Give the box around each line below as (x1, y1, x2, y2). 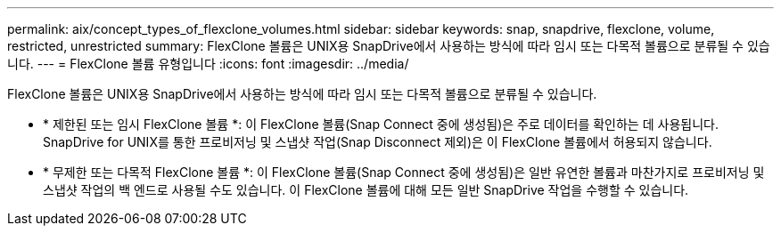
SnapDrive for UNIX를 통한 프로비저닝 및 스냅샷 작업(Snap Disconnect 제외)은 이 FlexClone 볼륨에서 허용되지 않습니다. (43, 134, 712, 149)
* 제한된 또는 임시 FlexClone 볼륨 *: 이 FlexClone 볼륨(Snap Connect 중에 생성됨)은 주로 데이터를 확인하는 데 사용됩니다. (43, 116, 719, 132)
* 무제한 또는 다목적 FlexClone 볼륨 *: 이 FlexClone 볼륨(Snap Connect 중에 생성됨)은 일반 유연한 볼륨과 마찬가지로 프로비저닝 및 (43, 165, 765, 180)
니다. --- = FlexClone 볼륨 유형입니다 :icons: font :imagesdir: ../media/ (7, 56, 409, 71)
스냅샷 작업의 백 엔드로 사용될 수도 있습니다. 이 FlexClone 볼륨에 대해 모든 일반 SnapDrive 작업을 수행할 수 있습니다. (43, 182, 689, 197)
